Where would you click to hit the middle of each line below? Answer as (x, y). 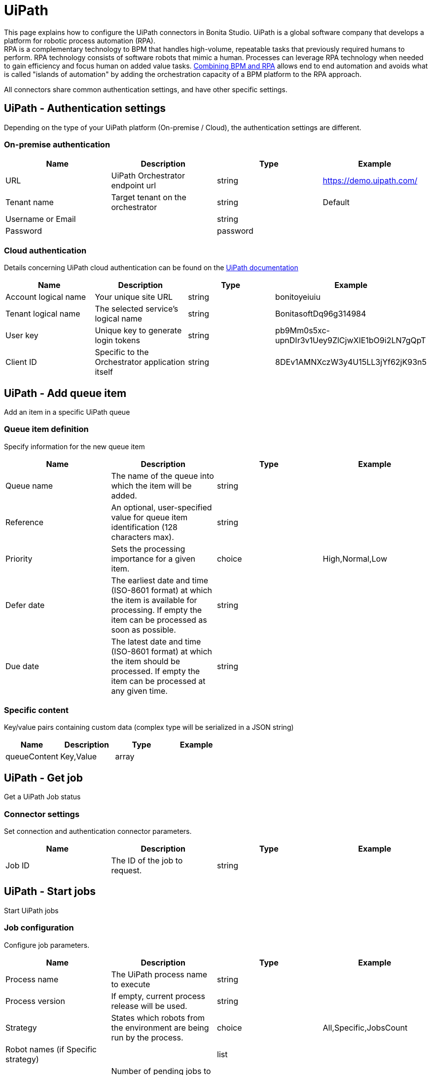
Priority (19, 558)
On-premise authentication (57, 144)
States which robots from (158, 1018)
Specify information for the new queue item (74, 446)
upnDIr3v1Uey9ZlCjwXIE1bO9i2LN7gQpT (351, 340)
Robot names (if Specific (51, 1049)
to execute (131, 984)
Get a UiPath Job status (42, 797)
